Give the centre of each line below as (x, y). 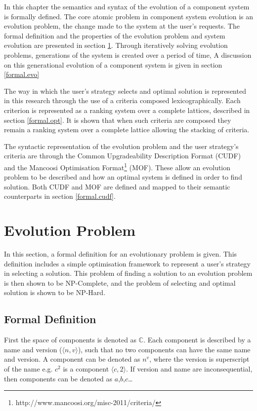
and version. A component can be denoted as (72, 359)
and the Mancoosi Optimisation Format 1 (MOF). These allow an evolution (117, 166)
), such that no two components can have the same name (164, 349)
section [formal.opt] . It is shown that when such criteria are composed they (118, 120)
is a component (86, 369)
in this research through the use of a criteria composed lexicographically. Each (122, 100)
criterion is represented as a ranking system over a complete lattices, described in (127, 110)
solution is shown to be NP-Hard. (55, 292)
